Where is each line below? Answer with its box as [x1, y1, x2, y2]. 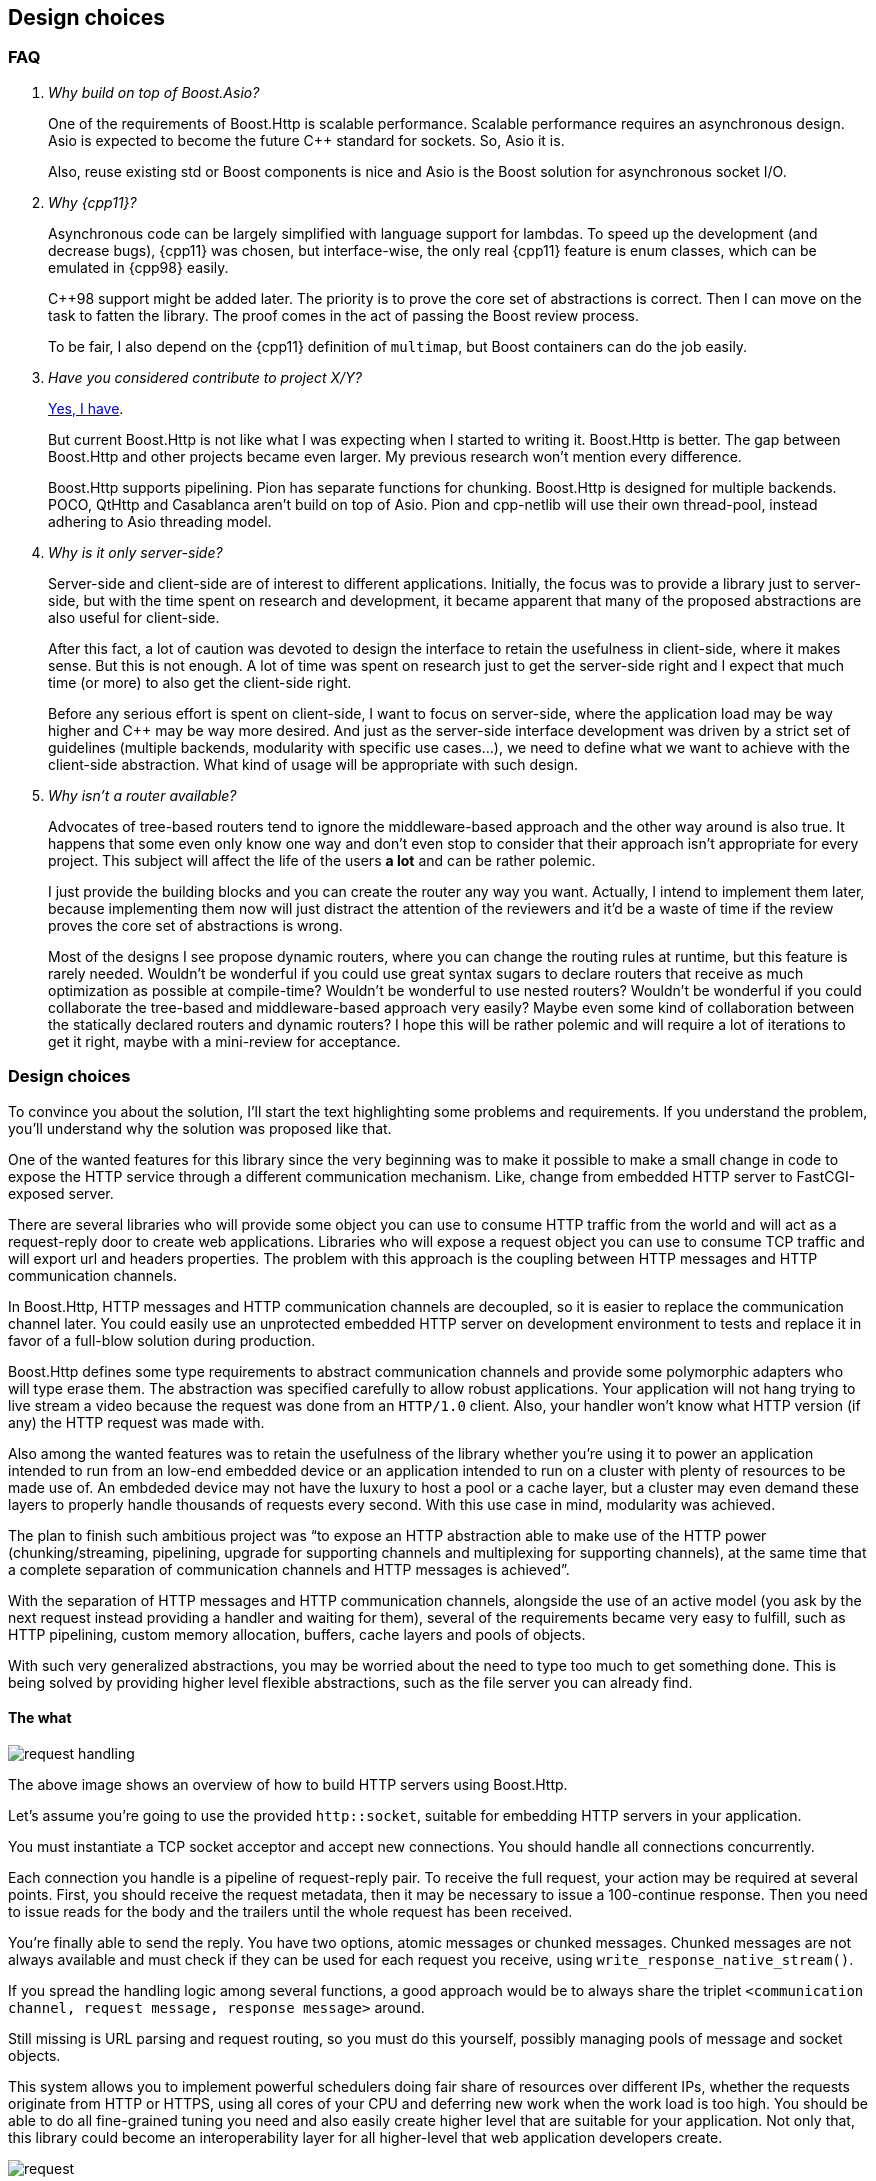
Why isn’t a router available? [48, 786, 237, 804]
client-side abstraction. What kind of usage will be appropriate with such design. [48, 755, 578, 773]
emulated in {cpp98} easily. [48, 258, 229, 276]
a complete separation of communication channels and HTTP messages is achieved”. [8, 1560, 570, 1578]
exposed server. [8, 1184, 114, 1202]
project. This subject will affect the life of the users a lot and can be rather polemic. [48, 851, 596, 869]
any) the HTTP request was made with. [8, 1413, 265, 1431]
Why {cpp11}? [48, 193, 137, 211]
